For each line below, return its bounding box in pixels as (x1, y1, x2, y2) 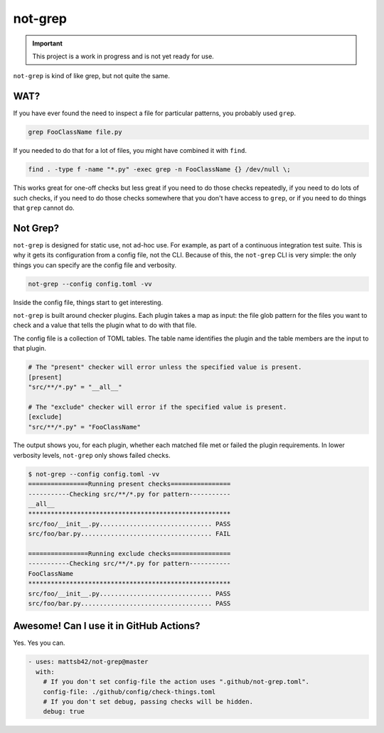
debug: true (43, 707, 85, 716)
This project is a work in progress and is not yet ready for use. (32, 52, 215, 60)
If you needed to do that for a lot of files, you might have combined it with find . (13, 146, 247, 155)
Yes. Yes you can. (13, 638, 65, 647)
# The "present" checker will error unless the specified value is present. (28, 363, 302, 371)
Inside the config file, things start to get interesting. (13, 298, 164, 306)
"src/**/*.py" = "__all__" (28, 382, 122, 391)
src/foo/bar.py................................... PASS (28, 599, 231, 607)
